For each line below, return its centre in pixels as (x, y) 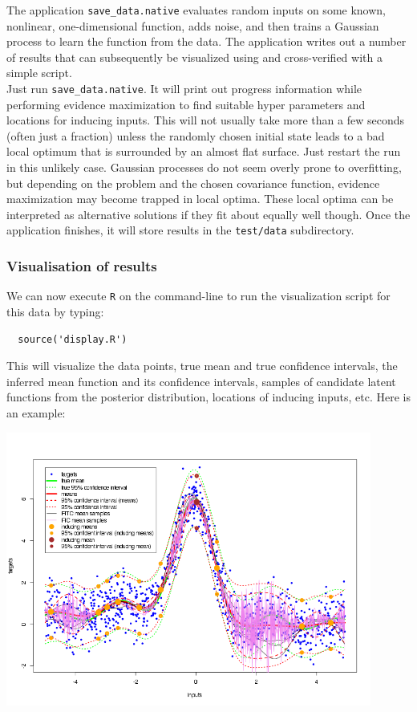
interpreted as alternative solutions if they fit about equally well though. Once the (208, 214)
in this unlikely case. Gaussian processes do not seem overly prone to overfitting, (204, 167)
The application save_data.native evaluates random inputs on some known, (196, 10)
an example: (36, 412)
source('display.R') (73, 339)
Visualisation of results (82, 266)
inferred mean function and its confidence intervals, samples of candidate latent (201, 381)
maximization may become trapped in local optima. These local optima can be (200, 199)
